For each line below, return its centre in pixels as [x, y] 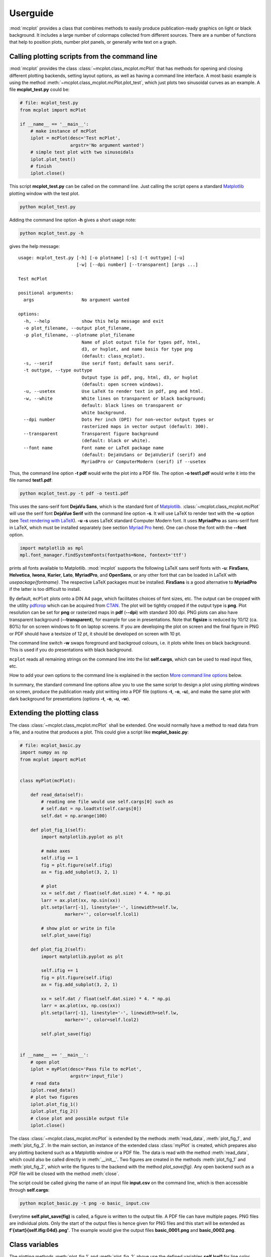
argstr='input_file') [97, 1076]
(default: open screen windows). [123, 384]
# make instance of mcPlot [64, 131]
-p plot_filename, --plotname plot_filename [79, 335]
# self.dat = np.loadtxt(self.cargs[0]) [91, 809]
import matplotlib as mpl [52, 548]
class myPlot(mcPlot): [48, 780]
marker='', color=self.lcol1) [102, 914]
